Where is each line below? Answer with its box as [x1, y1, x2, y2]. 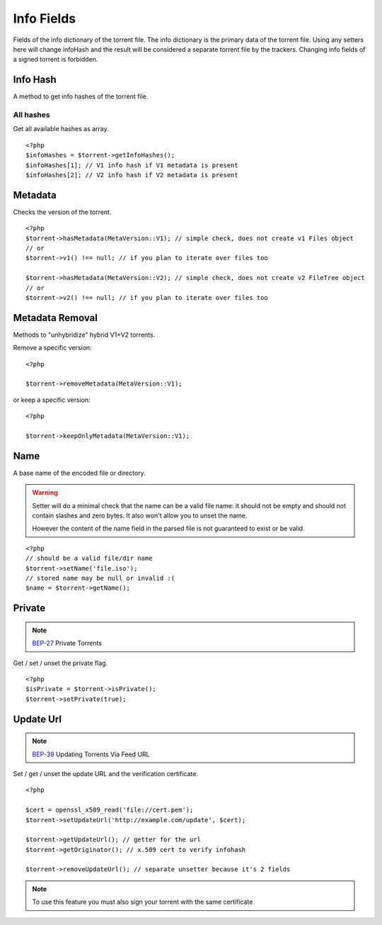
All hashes [13, 110, 50, 120]
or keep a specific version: [13, 396, 91, 404]
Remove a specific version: [13, 344, 92, 352]
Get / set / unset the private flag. [13, 658, 108, 667]
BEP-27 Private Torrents [32, 639, 103, 648]
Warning [32, 488, 58, 497]
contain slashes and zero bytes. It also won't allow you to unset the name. [32, 511, 248, 520]
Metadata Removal [13, 312, 98, 324]
